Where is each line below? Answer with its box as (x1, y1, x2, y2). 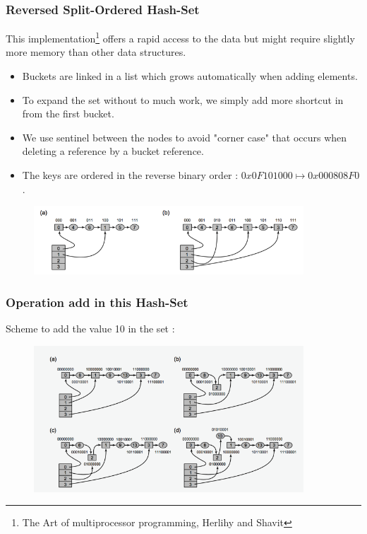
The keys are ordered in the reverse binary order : (22, 168, 239, 182)
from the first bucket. (22, 106, 114, 121)
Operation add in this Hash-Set (6, 293, 188, 310)
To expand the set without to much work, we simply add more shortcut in (22, 92, 344, 107)
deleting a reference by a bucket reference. (22, 144, 204, 158)
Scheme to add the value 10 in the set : (6, 321, 175, 336)
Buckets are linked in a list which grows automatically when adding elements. (22, 69, 358, 83)
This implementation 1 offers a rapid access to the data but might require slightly (6, 29, 355, 45)
